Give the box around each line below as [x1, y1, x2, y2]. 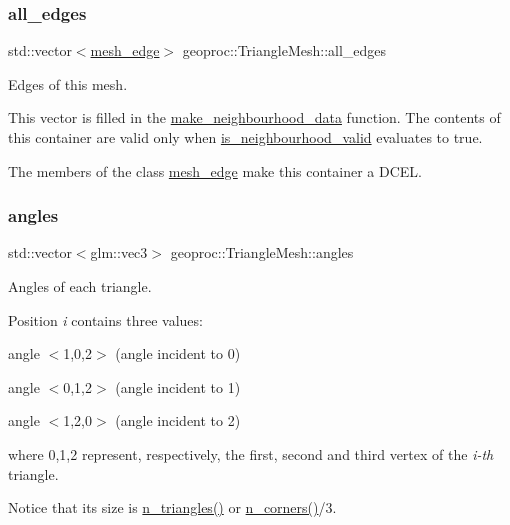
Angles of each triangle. [8, 276, 152, 296]
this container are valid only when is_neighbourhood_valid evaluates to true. [8, 127, 483, 147]
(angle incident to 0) [115, 343, 241, 364]
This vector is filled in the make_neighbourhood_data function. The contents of [8, 107, 501, 128]
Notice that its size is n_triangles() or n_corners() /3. [8, 497, 337, 518]
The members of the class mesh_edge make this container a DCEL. [8, 160, 422, 181]
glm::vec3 [90, 242, 148, 263]
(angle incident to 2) [115, 410, 241, 431]
